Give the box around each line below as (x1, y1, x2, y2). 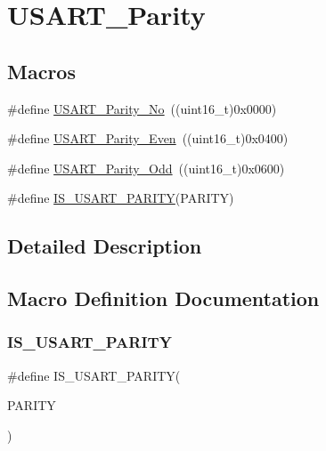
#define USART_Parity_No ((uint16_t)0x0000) (7, 99, 277, 117)
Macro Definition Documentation (7, 285, 320, 312)
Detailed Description (7, 232, 202, 260)
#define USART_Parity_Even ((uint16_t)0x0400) (7, 129, 289, 148)
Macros (7, 57, 76, 85)
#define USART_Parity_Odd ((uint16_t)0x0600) (7, 158, 285, 177)
